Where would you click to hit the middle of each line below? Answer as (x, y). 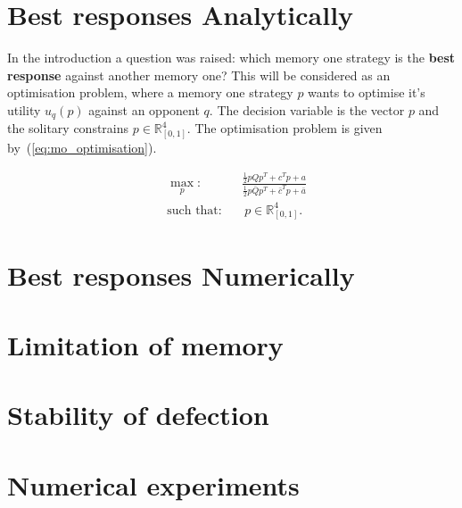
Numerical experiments (153, 484)
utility (24, 109)
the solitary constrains (68, 128)
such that (193, 210)
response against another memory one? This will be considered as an (199, 75)
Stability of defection (138, 415)
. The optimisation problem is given (285, 128)
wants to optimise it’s (367, 92)
